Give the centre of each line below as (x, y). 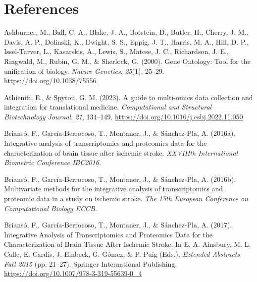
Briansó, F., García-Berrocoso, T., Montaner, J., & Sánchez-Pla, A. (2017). (118, 225)
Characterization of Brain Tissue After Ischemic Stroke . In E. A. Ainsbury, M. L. (128, 244)
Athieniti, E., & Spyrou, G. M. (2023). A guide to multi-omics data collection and (128, 97)
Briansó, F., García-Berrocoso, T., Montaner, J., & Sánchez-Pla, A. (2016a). (120, 133)
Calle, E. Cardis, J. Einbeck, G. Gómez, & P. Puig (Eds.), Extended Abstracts (122, 254)
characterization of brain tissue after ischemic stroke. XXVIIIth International (121, 152)
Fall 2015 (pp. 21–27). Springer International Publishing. (91, 263)
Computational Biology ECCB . (51, 208)
